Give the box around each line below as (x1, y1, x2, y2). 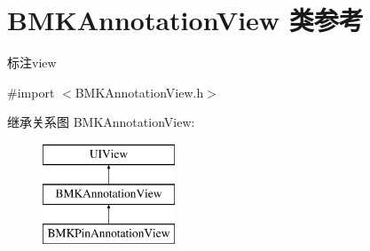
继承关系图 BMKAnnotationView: (7, 113, 195, 131)
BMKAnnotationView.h (75, 82, 204, 101)
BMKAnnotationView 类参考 (7, 2, 364, 38)
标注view (7, 53, 57, 72)
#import (7, 82, 55, 101)
